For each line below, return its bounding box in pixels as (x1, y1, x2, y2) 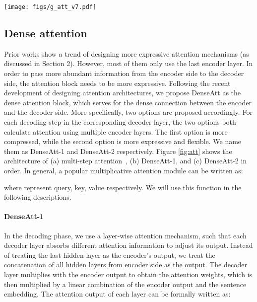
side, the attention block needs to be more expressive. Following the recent (4, 77, 231, 88)
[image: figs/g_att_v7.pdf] (4, 3, 97, 10)
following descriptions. (4, 192, 71, 202)
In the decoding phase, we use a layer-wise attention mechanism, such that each (4, 230, 247, 240)
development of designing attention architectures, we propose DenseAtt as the (4, 87, 241, 98)
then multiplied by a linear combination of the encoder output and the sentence (4, 279, 247, 289)
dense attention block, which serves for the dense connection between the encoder (4, 97, 252, 107)
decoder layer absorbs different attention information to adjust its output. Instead (4, 240, 253, 250)
